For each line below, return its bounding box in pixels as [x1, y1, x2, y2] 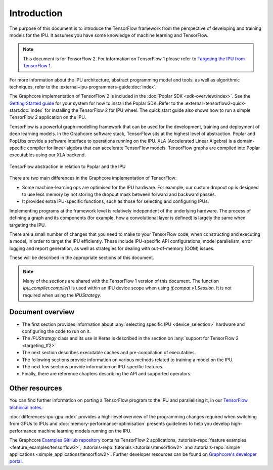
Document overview [9, 308, 75, 316]
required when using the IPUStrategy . [23, 292, 102, 298]
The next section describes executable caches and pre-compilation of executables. [22, 350, 196, 356]
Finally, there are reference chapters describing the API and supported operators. [22, 371, 192, 377]
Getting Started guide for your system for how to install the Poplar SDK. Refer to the [9, 100, 184, 106]
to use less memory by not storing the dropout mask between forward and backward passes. [22, 191, 216, 197]
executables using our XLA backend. [9, 152, 86, 158]
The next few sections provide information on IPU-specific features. [22, 363, 164, 369]
